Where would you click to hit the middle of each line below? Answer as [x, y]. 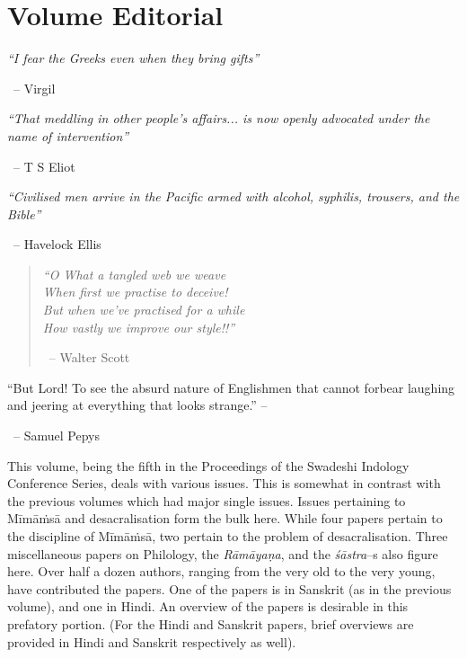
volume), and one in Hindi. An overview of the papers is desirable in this [208, 606]
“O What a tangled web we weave [134, 274]
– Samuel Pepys [56, 436]
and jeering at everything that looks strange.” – [137, 405]
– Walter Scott [89, 357]
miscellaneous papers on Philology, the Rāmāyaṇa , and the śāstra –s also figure [223, 553]
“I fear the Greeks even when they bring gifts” [133, 58]
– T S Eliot [44, 166]
